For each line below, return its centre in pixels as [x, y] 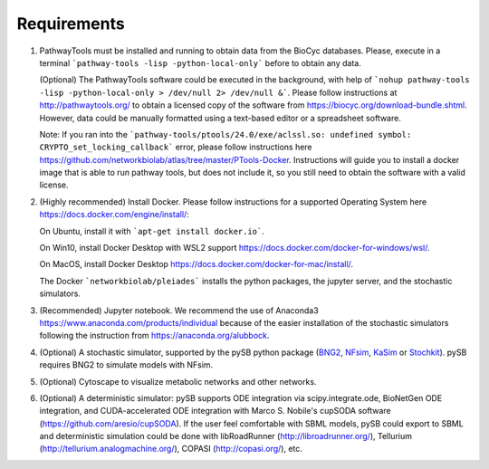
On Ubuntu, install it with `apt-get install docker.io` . [152, 231]
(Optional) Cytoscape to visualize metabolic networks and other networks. [178, 381]
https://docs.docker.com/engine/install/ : [114, 215]
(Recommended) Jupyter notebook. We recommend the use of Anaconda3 [179, 310]
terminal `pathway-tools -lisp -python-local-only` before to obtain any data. [200, 62]
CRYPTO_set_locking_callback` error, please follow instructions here [176, 147]
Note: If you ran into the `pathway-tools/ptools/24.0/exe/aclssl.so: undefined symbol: [225, 134]
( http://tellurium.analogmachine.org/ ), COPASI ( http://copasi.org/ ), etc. [171, 449]
